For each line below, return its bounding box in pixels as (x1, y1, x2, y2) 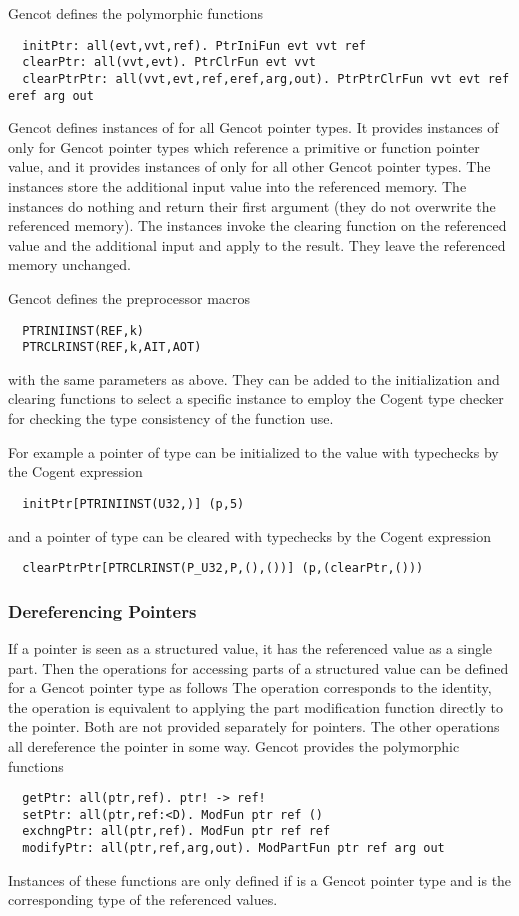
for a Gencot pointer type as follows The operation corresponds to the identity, (8, 677, 492, 698)
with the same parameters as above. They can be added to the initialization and (8, 368, 500, 389)
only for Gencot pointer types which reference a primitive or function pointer (8, 136, 480, 157)
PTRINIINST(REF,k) (22, 323, 145, 338)
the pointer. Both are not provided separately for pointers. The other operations (8, 716, 500, 737)
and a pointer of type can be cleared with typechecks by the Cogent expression (8, 525, 491, 546)
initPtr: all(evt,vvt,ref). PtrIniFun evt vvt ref (22, 38, 366, 53)
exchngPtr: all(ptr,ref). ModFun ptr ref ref (22, 824, 331, 839)
